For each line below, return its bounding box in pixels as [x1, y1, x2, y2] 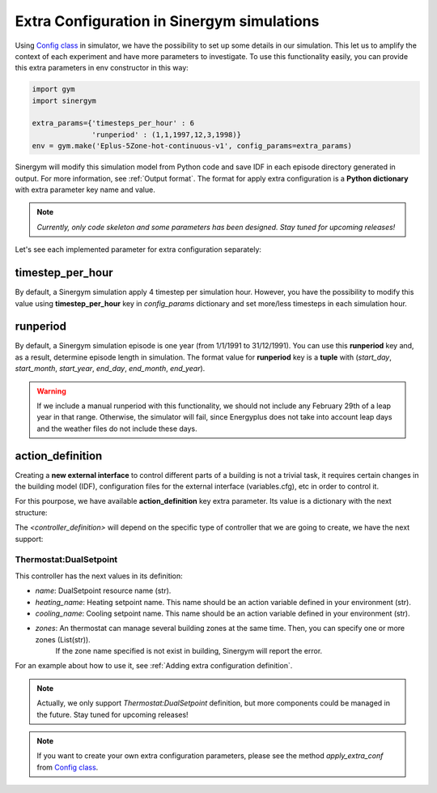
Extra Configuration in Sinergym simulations [15, 12, 320, 30]
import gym [32, 85, 75, 94]
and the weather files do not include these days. [36, 424, 197, 433]
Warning [36, 386, 66, 396]
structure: [15, 507, 48, 518]
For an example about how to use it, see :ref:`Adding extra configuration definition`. [15, 661, 293, 671]
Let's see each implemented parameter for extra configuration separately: [15, 245, 262, 254]
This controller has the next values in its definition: [15, 571, 184, 581]
